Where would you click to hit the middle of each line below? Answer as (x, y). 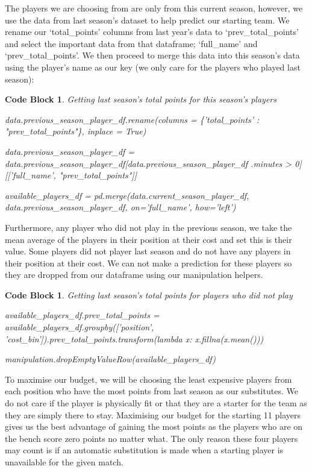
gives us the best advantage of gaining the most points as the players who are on (154, 426)
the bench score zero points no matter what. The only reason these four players (151, 438)
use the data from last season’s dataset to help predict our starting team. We (147, 20)
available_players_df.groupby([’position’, (80, 327)
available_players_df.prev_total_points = (82, 315)
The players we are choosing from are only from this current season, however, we (154, 8)
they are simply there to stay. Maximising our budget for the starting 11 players (153, 414)
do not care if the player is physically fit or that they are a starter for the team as (156, 403)
